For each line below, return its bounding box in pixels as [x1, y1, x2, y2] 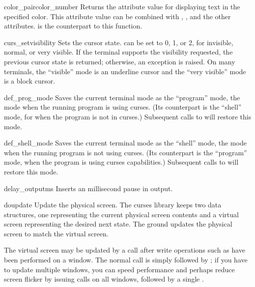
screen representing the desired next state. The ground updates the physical [4, 219, 232, 229]
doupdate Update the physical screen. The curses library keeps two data [4, 200, 222, 210]
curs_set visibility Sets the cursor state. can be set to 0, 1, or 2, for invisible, [4, 37, 233, 47]
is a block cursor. [4, 76, 56, 86]
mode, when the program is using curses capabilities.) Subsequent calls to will [4, 157, 239, 167]
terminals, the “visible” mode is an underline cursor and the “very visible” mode [4, 66, 246, 76]
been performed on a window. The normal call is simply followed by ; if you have [4, 255, 248, 265]
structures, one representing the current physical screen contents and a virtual [4, 209, 239, 219]
